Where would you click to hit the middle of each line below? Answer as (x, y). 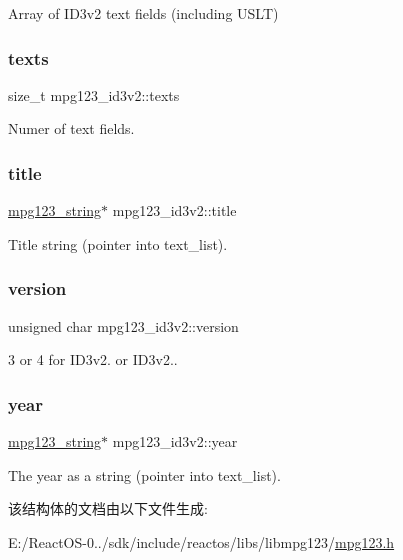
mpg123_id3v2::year (175, 441)
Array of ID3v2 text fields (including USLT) (143, 13)
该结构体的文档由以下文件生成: (108, 508)
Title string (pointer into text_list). (118, 243)
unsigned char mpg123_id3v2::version (123, 325)
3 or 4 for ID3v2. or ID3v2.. (93, 359)
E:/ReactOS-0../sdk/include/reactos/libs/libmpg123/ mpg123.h (201, 541)
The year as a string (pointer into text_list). (144, 474)
